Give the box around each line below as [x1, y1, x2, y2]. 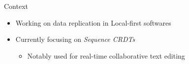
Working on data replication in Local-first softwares [15, 17, 171, 28]
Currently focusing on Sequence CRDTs [15, 34, 135, 44]
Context [4, 1, 28, 11]
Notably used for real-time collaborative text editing [27, 50, 185, 61]
